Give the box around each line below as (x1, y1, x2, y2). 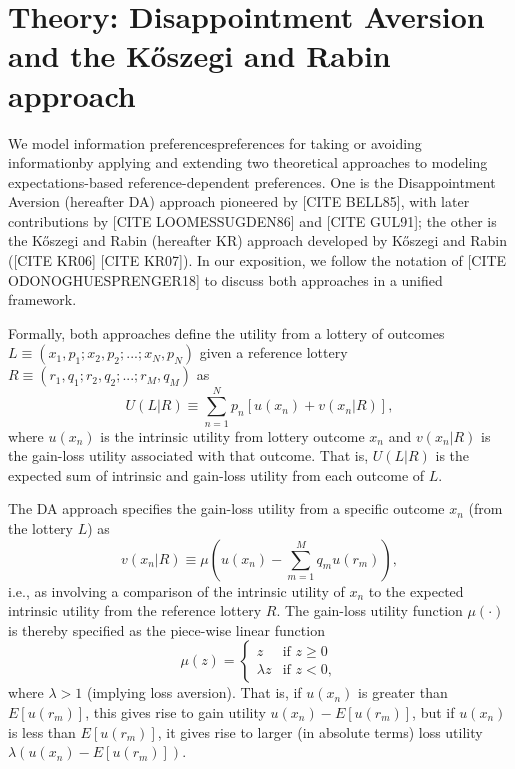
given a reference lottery (199, 342, 348, 363)
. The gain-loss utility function (276, 600, 463, 621)
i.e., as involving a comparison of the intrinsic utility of (8, 580, 345, 601)
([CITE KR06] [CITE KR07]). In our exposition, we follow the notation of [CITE (8, 250, 507, 271)
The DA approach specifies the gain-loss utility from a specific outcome (8, 498, 445, 519)
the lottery (8, 517, 73, 538)
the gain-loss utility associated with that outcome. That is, (8, 445, 369, 466)
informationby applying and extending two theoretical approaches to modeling (8, 152, 488, 173)
